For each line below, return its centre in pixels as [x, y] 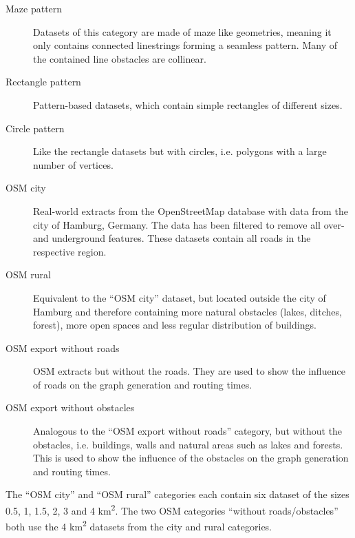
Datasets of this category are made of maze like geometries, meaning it [182, 31]
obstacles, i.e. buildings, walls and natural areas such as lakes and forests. [188, 444]
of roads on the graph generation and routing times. [143, 384]
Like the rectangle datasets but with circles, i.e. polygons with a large [180, 151]
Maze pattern [34, 8]
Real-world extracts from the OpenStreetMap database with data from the [191, 210]
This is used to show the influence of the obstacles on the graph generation [191, 458]
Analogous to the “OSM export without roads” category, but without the [188, 431]
